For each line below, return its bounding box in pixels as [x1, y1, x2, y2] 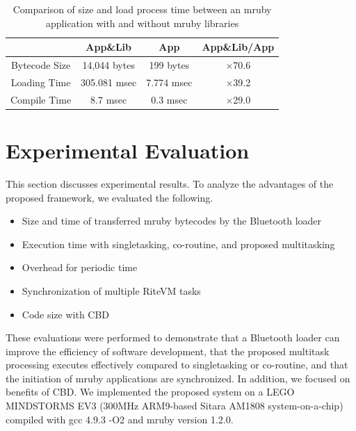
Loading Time [10, 74, 71, 89]
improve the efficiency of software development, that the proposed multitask [6, 343, 330, 358]
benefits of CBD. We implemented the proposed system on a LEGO [6, 384, 295, 399]
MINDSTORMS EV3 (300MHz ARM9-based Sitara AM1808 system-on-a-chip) [6, 398, 343, 413]
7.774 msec [146, 74, 193, 89]
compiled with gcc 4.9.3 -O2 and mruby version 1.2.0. [6, 412, 234, 426]
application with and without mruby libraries [46, 15, 239, 30]
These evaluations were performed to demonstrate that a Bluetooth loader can [6, 330, 340, 345]
